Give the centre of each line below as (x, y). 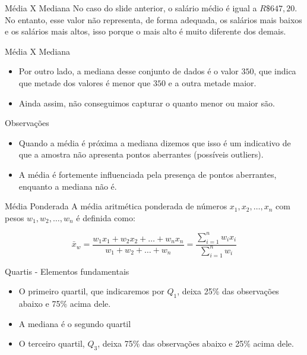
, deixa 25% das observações (228, 291)
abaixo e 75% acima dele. (65, 304)
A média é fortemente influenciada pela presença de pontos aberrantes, (148, 174)
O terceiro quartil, (52, 343)
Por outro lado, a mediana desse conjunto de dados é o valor (129, 71)
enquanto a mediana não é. (68, 186)
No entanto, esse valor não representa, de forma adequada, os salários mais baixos (153, 19)
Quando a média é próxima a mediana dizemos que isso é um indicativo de (155, 142)
